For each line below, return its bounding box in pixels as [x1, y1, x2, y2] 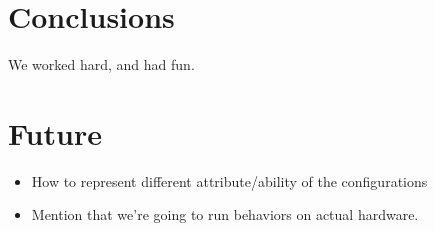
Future [8, 112, 102, 153]
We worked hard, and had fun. [8, 54, 195, 75]
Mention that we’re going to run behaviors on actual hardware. [31, 204, 419, 225]
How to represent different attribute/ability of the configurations [31, 170, 428, 191]
